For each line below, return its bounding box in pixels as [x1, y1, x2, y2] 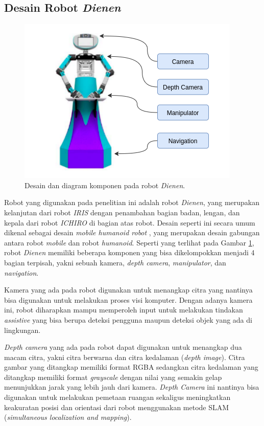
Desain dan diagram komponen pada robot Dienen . [25, 180, 185, 190]
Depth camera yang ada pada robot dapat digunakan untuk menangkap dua [4, 342, 242, 352]
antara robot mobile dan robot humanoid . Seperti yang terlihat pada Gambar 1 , [4, 237, 254, 248]
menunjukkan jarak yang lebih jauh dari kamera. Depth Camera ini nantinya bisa [4, 382, 259, 392]
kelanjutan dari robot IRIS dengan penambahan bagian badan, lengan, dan [4, 207, 240, 217]
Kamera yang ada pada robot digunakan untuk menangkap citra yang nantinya [4, 284, 253, 295]
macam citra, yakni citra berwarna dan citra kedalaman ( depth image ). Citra [4, 351, 245, 362]
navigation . [4, 267, 39, 278]
